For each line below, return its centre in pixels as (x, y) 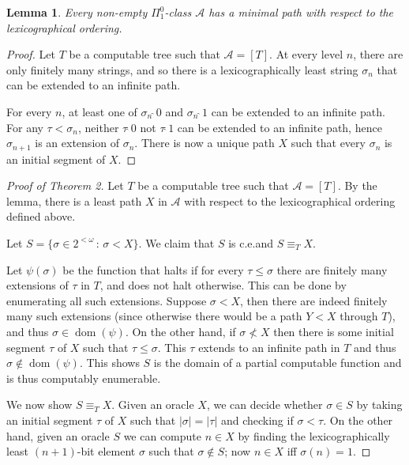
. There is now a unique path (204, 143)
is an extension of (77, 143)
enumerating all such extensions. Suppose (107, 300)
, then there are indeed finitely (314, 300)
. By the (357, 185)
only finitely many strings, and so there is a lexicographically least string (182, 69)
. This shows (109, 363)
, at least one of (99, 111)
